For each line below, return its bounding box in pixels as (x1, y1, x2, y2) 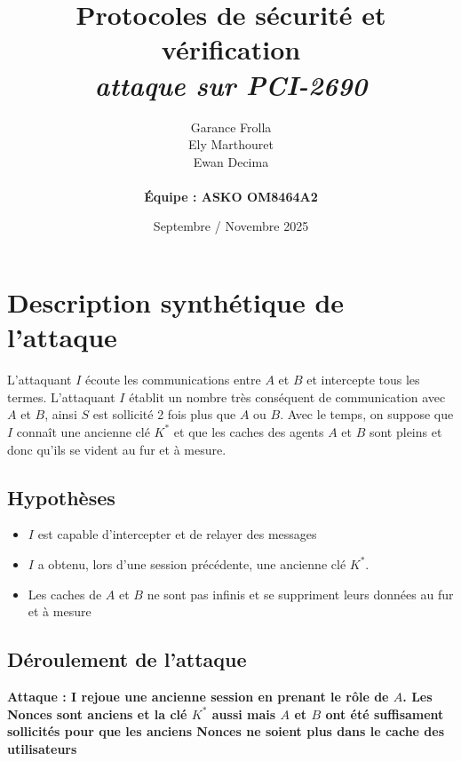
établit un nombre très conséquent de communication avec (129, 387, 446, 406)
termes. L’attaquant (7, 387, 115, 406)
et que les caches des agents (173, 422, 324, 440)
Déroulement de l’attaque (7, 646, 247, 673)
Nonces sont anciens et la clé (7, 704, 187, 723)
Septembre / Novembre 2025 (153, 217, 309, 235)
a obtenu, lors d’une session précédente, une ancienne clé (37, 554, 346, 573)
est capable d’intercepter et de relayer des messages (37, 525, 317, 543)
